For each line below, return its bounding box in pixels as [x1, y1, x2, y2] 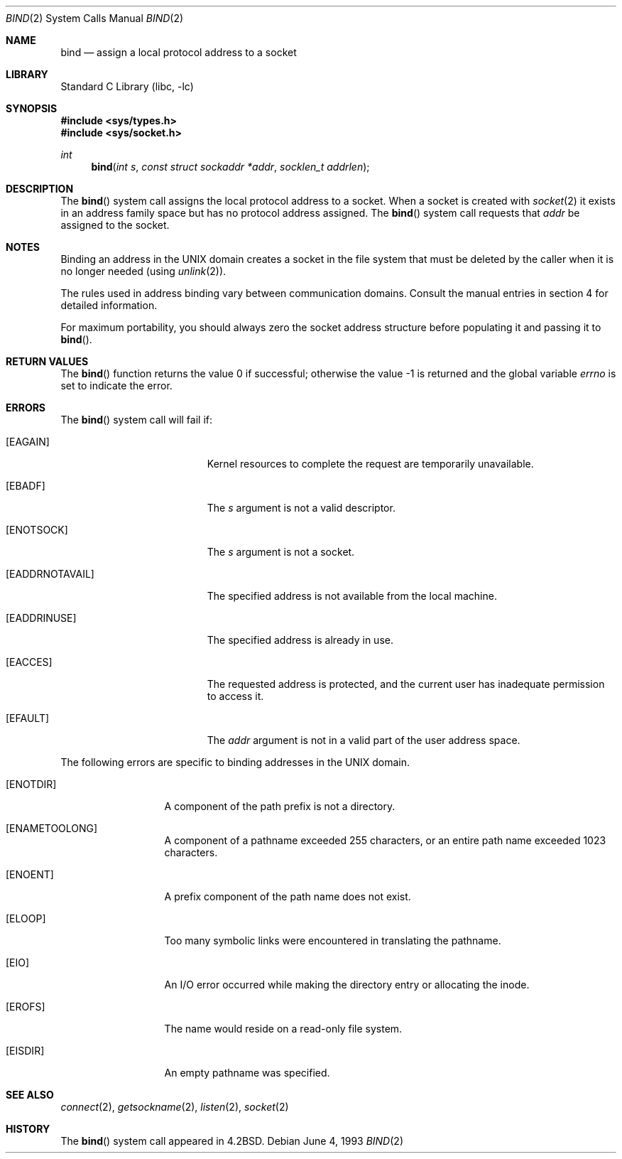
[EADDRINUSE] [6, 612, 77, 624]
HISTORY [6, 1123, 50, 1135]
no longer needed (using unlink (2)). [60, 265, 227, 277]
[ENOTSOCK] [6, 524, 68, 536]
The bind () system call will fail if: [60, 414, 213, 426]
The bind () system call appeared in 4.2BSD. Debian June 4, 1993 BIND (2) [60, 1135, 403, 1147]
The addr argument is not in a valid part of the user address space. [207, 734, 520, 746]
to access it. [207, 690, 264, 702]
